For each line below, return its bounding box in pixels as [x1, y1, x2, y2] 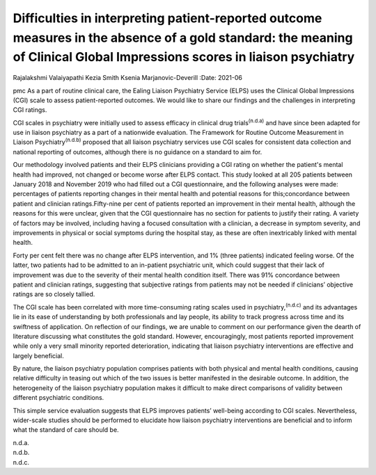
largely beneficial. [13, 351, 64, 360]
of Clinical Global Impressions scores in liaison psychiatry [13, 49, 355, 65]
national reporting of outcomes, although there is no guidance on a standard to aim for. [13, 147, 263, 156]
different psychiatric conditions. [13, 394, 104, 402]
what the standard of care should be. [13, 426, 119, 434]
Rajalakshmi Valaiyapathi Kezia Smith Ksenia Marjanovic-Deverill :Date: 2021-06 [13, 74, 243, 82]
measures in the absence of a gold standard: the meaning [13, 30, 353, 45]
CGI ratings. [13, 106, 47, 114]
